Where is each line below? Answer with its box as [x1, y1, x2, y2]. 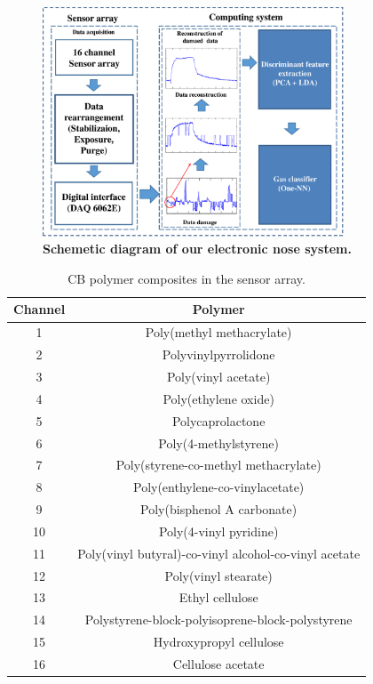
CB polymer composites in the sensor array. [67, 269, 306, 287]
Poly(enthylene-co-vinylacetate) [132, 478, 305, 496]
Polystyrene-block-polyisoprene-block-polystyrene [84, 610, 353, 629]
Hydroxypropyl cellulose [153, 632, 284, 651]
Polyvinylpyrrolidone [162, 345, 275, 364]
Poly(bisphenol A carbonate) [140, 500, 298, 519]
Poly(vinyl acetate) [166, 367, 271, 385]
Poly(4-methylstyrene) [158, 433, 279, 452]
